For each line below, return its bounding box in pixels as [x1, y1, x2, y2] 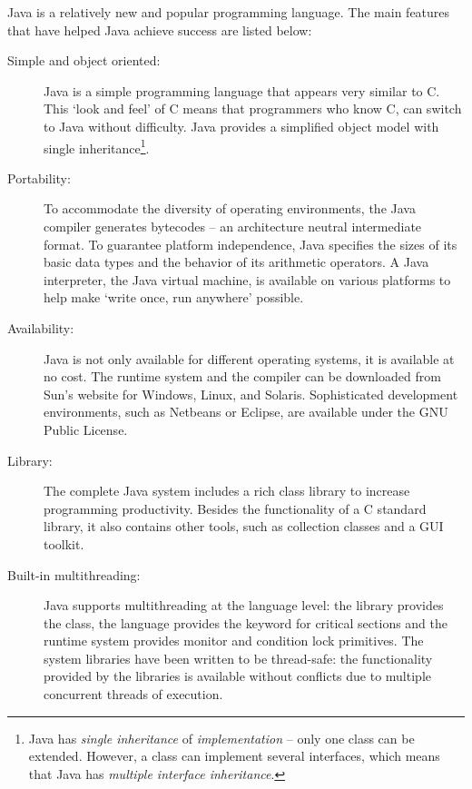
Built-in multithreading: [7, 565, 141, 584]
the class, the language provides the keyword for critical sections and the [44, 613, 448, 632]
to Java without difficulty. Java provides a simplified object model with [44, 116, 439, 135]
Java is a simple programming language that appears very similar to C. [44, 81, 440, 100]
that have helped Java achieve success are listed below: [7, 20, 312, 39]
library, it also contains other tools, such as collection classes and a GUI [44, 517, 444, 536]
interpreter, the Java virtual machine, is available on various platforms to [44, 270, 451, 289]
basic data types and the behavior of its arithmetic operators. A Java [44, 252, 429, 271]
